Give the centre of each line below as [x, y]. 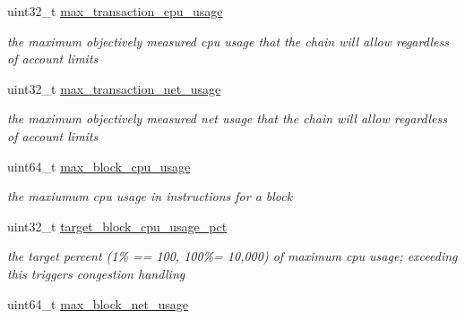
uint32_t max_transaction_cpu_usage [115, 11]
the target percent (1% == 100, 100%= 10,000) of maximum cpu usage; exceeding [232, 256]
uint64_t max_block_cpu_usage [99, 166]
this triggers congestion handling [96, 273]
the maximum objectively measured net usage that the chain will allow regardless [227, 118]
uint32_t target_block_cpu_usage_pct [117, 226]
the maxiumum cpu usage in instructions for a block [150, 196]
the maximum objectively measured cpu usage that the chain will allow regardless [228, 41]
